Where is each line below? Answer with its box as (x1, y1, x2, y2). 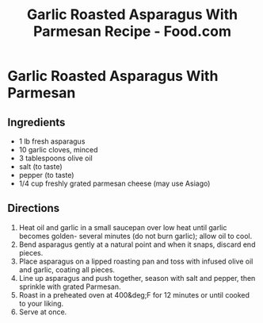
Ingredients (7, 115, 66, 129)
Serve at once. (18, 307, 67, 317)
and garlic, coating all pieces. (18, 264, 116, 275)
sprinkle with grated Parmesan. (18, 282, 121, 291)
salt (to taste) (18, 162, 63, 171)
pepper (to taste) (18, 171, 74, 179)
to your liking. (18, 298, 64, 308)
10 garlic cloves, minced (18, 145, 98, 154)
